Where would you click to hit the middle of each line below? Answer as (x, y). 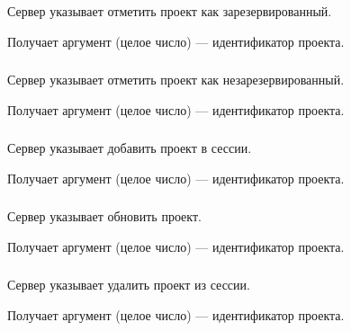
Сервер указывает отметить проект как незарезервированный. (176, 80)
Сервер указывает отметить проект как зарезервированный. (170, 11)
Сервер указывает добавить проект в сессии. (130, 148)
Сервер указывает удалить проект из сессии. (129, 285)
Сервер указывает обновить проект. (104, 216)
